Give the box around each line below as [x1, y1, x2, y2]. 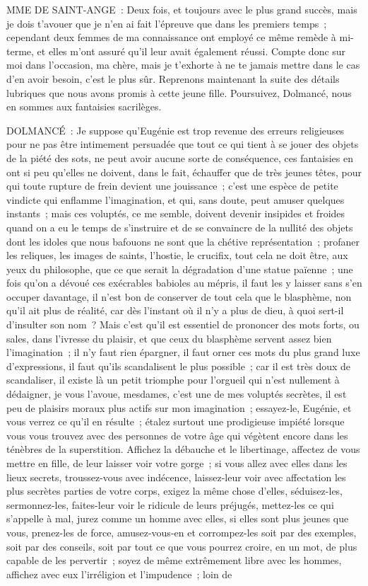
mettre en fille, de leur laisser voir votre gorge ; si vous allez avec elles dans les [6, 456, 348, 470]
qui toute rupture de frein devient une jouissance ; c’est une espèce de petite [6, 178, 338, 193]
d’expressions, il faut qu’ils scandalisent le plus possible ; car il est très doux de [6, 358, 351, 373]
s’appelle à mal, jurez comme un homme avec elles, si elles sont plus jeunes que [6, 511, 349, 526]
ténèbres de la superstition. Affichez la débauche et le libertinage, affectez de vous [6, 442, 360, 456]
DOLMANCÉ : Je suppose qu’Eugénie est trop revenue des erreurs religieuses [6, 122, 345, 137]
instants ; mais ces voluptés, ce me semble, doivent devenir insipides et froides [6, 206, 345, 221]
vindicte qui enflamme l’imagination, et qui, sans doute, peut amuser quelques [6, 192, 345, 207]
